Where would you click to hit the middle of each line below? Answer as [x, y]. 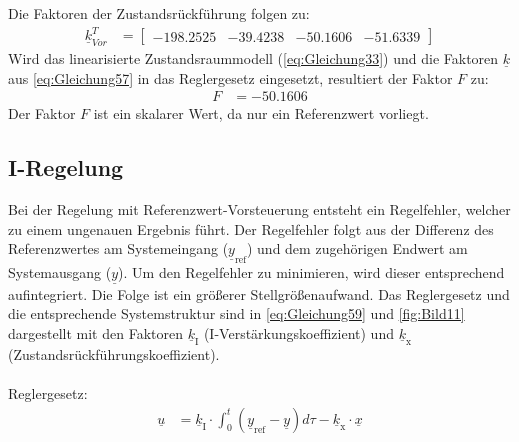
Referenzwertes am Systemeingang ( [118, 248]
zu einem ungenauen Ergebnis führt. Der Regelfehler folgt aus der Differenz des [251, 228]
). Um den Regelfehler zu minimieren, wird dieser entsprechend [311, 272]
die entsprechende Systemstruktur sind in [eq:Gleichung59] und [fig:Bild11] [236, 313]
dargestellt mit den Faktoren [95, 332]
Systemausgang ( [60, 272]
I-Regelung [66, 167]
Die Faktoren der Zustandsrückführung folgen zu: [159, 13]
